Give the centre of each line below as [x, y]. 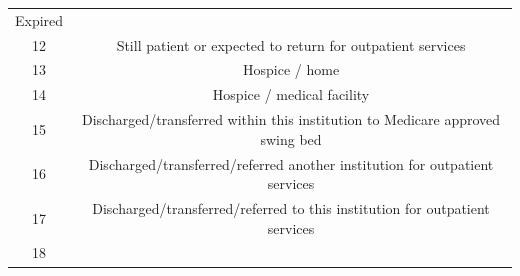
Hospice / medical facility [291, 94]
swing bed [291, 138]
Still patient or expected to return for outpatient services [291, 44]
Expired [39, 19]
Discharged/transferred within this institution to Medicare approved [291, 119]
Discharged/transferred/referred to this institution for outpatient [291, 208]
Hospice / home [291, 69]
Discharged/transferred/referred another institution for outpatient [291, 163]
